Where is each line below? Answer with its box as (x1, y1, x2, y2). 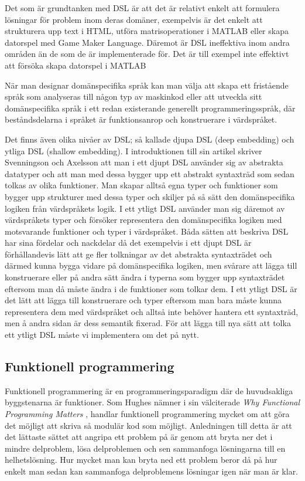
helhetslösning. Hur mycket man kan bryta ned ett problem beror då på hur (5, 453, 277, 466)
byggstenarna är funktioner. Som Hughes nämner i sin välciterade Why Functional (5, 396, 300, 408)
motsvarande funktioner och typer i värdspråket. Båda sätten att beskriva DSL (5, 225, 289, 237)
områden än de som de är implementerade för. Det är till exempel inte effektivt (5, 48, 289, 60)
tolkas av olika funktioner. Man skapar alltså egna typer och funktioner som (5, 179, 278, 191)
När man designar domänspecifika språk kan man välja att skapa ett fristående (5, 79, 289, 91)
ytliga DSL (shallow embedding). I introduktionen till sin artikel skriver (5, 144, 262, 157)
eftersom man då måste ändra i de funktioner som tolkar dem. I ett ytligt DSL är (5, 282, 297, 294)
